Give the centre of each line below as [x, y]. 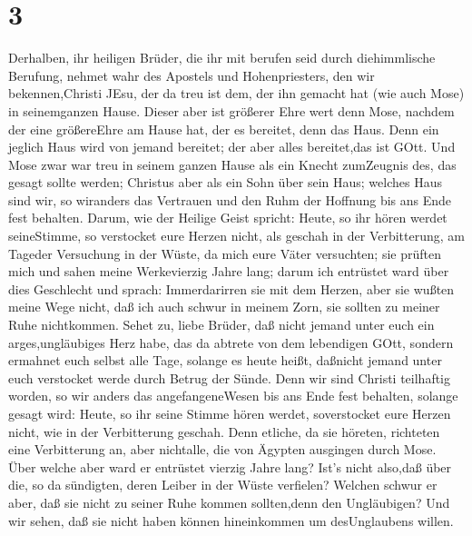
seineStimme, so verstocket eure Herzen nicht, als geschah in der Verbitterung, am [237, 236]
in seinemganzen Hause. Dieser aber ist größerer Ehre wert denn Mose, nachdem [231, 110]
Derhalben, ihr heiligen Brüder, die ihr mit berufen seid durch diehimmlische [222, 58]
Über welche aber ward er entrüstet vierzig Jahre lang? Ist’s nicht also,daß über [230, 467]
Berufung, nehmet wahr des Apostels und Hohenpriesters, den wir [192, 75]
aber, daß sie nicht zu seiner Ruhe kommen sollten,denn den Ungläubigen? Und [229, 502]
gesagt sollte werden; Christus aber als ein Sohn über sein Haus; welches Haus [225, 182]
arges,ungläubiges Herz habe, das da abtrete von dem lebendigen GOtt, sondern [231, 342]
